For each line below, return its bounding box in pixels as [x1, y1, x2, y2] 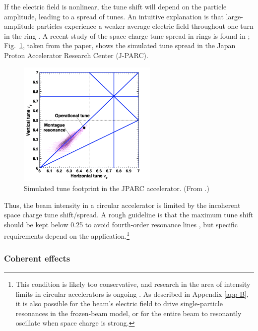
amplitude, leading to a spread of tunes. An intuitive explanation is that [4, 11, 224, 21]
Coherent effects [4, 252, 70, 264]
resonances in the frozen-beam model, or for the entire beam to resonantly [15, 308, 242, 318]
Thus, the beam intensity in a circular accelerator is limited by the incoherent [4, 199, 241, 210]
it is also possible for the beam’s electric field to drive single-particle [15, 298, 223, 309]
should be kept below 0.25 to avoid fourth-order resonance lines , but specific [4, 219, 238, 229]
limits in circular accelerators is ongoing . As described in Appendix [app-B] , [15, 288, 249, 299]
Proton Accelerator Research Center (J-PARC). [4, 50, 148, 60]
